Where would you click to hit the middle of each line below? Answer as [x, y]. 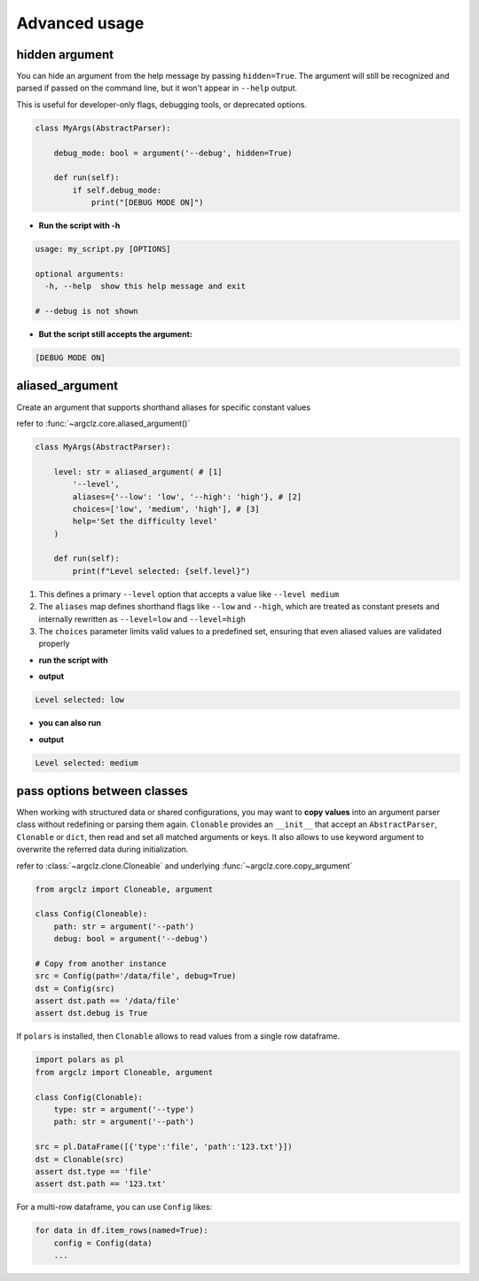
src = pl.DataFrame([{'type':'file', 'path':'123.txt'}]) [164, 1147]
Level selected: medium [87, 762]
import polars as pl [79, 1060]
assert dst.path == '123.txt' [101, 1184]
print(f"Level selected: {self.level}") [161, 571]
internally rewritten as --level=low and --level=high [142, 619]
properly [54, 644]
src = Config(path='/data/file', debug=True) [136, 976]
